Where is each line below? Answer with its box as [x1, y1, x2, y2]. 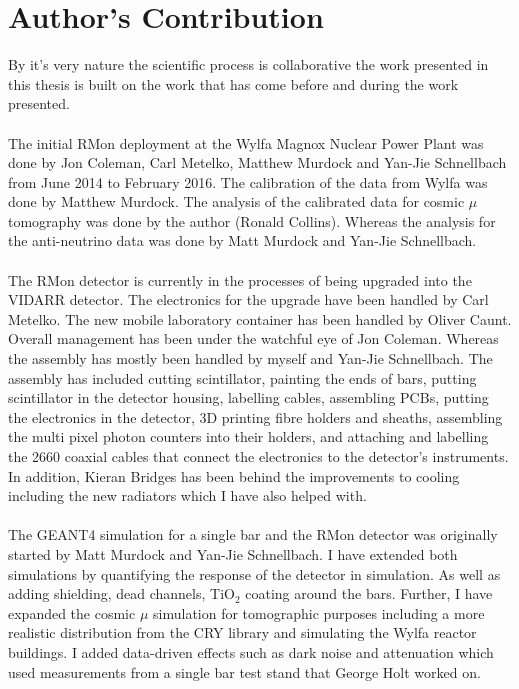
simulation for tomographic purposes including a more [153, 602, 485, 623]
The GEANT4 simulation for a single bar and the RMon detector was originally [8, 524, 498, 545]
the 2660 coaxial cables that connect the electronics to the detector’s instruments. [8, 446, 509, 466]
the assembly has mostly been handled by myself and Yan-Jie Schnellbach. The [8, 348, 493, 369]
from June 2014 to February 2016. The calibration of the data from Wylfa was [8, 171, 488, 192]
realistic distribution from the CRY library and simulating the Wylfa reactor [8, 622, 477, 643]
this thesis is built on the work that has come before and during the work [8, 73, 459, 94]
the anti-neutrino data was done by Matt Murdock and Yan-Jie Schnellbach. [8, 230, 477, 251]
